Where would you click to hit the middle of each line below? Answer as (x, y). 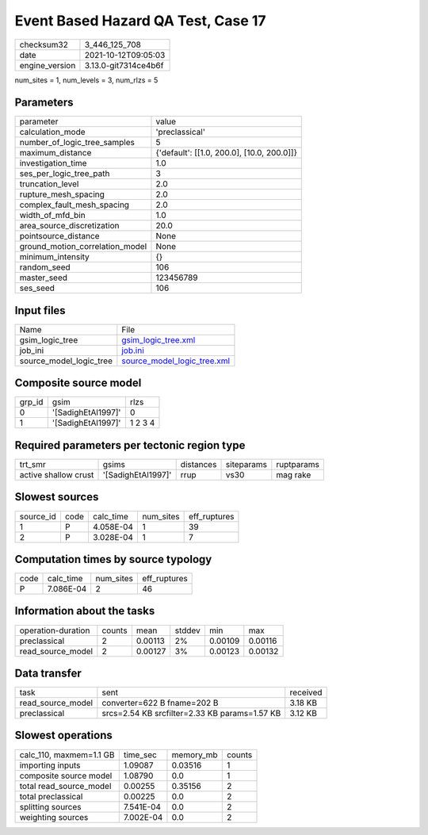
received (306, 692)
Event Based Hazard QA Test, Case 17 (140, 21)
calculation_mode (53, 132)
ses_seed (37, 288)
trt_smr (33, 464)
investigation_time (53, 163)
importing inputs (50, 765)
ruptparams (298, 464)
